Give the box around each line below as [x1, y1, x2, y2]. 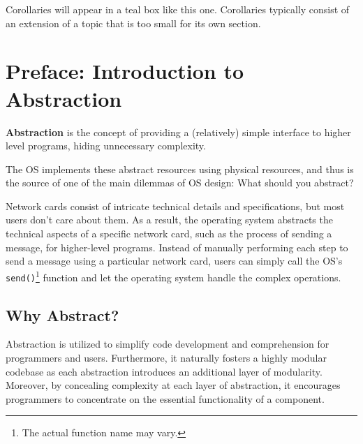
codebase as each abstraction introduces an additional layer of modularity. [6, 364, 323, 378]
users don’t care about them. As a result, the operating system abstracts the [6, 212, 333, 227]
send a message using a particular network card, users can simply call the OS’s [6, 253, 343, 268]
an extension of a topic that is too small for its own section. [6, 15, 261, 30]
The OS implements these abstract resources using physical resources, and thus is [6, 161, 354, 176]
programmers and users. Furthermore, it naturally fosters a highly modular [6, 350, 327, 364]
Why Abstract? [6, 304, 119, 325]
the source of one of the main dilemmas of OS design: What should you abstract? [6, 175, 354, 190]
